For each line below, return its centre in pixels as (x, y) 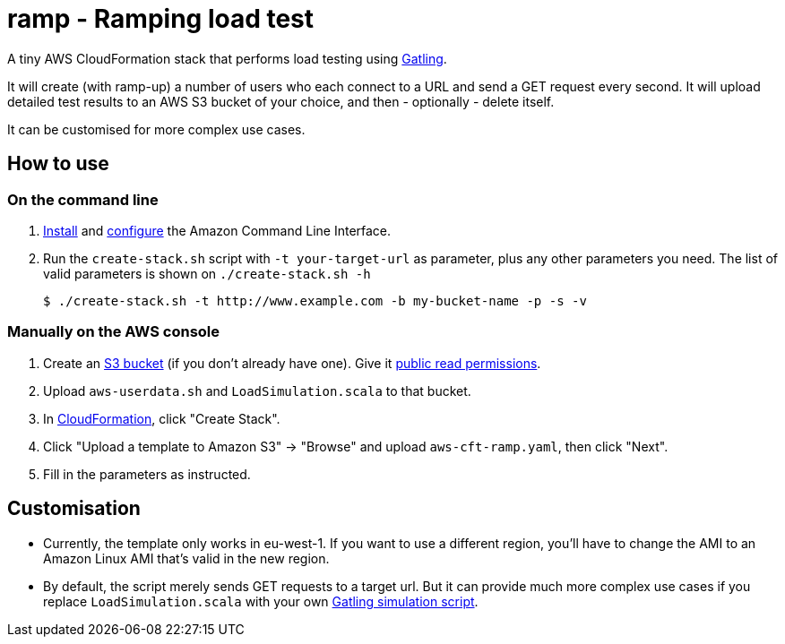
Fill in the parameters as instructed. (147, 474)
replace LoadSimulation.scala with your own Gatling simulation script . (261, 601)
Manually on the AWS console (114, 332)
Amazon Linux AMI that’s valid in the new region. (186, 558)
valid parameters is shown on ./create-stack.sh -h (207, 273)
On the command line (83, 199)
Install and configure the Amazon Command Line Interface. (217, 230)
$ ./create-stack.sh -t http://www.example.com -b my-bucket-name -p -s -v (315, 301)
